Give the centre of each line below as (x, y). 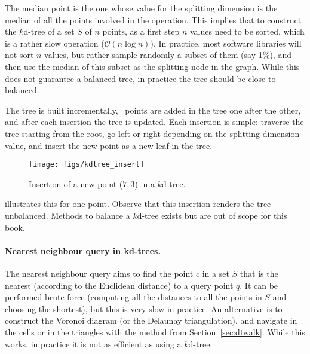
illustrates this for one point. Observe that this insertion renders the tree (138, 204)
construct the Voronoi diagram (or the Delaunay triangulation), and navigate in (151, 320)
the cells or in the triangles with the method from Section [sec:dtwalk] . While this (155, 332)
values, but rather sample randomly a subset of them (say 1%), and (168, 55)
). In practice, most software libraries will (226, 43)
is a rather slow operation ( (55, 43)
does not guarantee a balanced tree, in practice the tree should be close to (140, 78)
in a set (216, 273)
